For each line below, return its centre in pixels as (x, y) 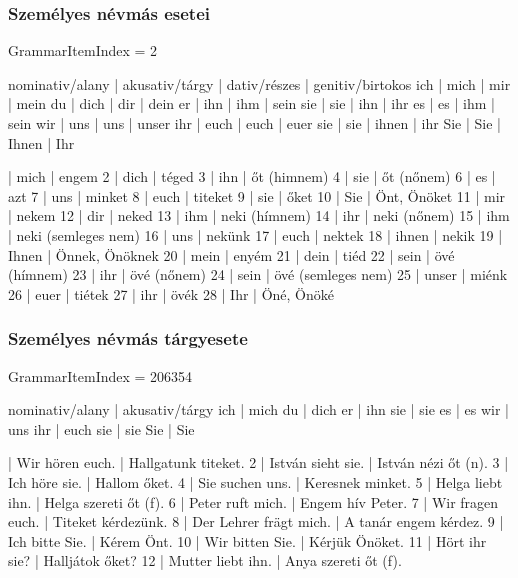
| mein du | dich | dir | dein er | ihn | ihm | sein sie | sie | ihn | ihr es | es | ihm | (251, 103)
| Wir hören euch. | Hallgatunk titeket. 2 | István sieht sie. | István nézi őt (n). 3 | (258, 462)
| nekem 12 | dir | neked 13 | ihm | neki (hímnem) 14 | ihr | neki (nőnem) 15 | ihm (259, 215)
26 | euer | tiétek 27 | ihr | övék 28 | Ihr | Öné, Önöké (171, 293)
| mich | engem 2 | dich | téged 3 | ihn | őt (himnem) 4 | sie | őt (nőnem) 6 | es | (252, 176)
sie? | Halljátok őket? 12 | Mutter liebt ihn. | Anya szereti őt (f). (205, 560)
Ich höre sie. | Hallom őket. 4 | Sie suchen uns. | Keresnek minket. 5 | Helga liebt (255, 481)
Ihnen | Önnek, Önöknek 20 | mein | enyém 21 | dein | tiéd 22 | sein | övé (231, 254)
